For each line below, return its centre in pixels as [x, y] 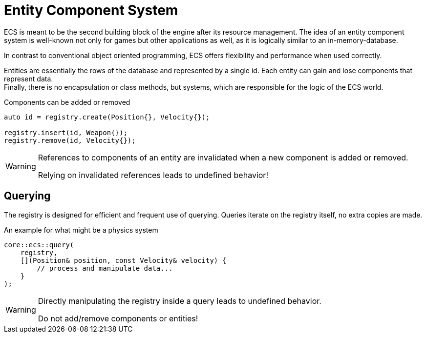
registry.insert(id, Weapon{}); [66, 132]
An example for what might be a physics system [81, 230]
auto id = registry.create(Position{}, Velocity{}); [107, 117]
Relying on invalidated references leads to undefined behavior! [153, 175]
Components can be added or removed [67, 102]
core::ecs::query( [39, 245]
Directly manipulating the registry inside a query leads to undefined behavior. [180, 301]
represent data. [29, 79]
